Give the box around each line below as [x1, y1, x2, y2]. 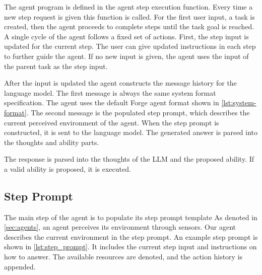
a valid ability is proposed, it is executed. [4, 163, 131, 174]
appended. [4, 261, 36, 271]
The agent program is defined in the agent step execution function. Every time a [4, 2, 253, 12]
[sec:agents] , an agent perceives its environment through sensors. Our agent [4, 222, 236, 232]
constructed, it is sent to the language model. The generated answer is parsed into [4, 127, 258, 137]
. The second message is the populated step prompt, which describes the [26, 107, 250, 117]
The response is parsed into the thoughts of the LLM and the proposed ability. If [4, 154, 254, 164]
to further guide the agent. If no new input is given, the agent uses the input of [4, 50, 249, 61]
